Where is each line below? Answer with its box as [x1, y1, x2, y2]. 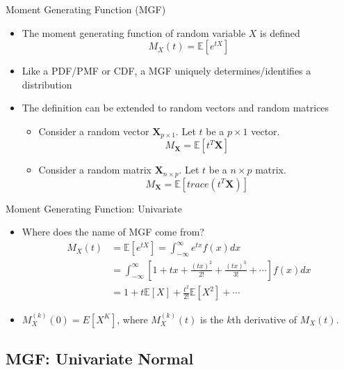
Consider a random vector [38, 123, 149, 138]
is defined [260, 25, 300, 40]
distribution [22, 77, 72, 91]
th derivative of [231, 311, 297, 326]
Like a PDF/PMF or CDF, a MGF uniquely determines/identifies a [22, 63, 311, 78]
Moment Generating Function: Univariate [6, 201, 182, 215]
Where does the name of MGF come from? [22, 224, 204, 239]
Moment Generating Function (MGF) [6, 2, 166, 16]
